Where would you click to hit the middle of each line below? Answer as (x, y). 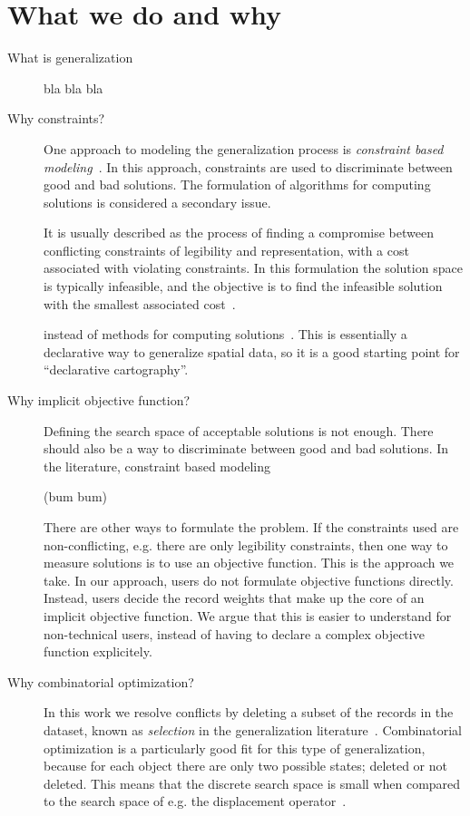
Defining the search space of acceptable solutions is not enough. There (239, 430)
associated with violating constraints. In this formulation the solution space (253, 268)
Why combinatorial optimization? (101, 681)
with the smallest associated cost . (140, 303)
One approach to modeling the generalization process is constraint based (244, 148)
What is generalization (70, 58)
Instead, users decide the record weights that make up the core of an (234, 598)
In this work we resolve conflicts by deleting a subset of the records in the (249, 712)
